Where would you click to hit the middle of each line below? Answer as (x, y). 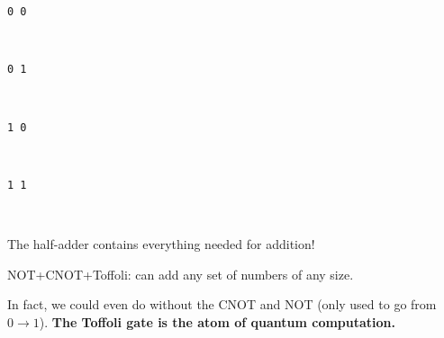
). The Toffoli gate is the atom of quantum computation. (217, 321)
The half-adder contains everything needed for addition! (161, 244)
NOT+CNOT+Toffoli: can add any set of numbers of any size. (181, 274)
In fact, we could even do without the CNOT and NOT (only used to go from (222, 304)
